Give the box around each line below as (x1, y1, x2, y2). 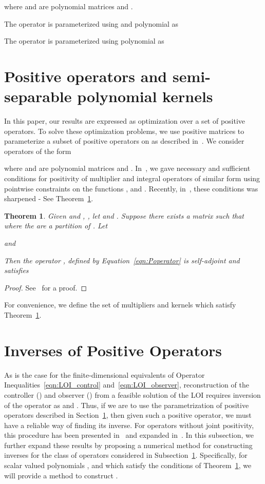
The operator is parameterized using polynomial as (4, 35, 164, 46)
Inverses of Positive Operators (4, 339, 222, 360)
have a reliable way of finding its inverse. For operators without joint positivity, (4, 419, 254, 430)
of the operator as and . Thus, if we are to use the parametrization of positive (4, 399, 249, 410)
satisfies (4, 265, 29, 276)
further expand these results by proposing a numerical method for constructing (4, 439, 253, 450)
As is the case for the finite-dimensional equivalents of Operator (4, 369, 205, 380)
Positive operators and (4, 65, 167, 86)
